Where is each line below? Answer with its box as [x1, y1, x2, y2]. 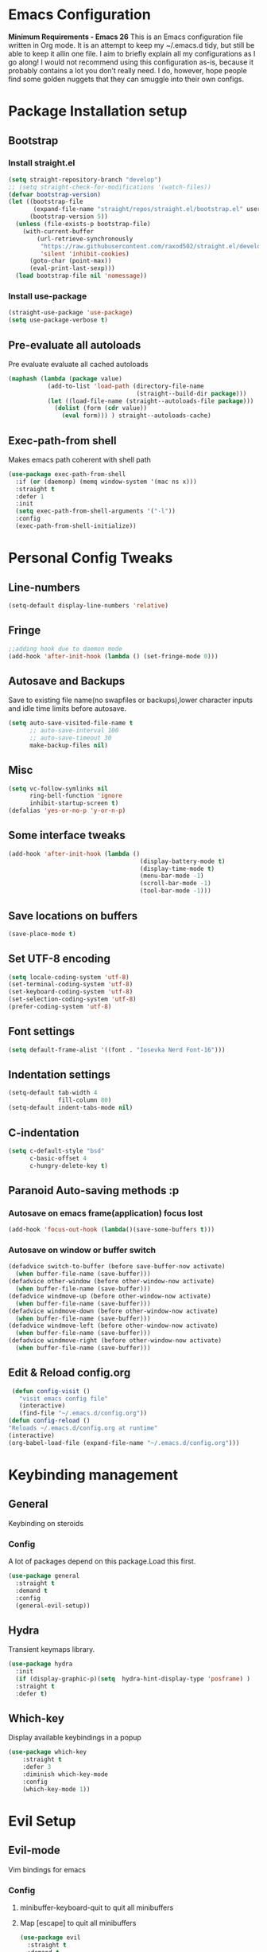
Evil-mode [8, 1844, 61, 1857]
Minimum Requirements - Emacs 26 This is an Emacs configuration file [8, 32, 244, 41]
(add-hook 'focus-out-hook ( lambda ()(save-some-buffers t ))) [8, 1226, 215, 1234]
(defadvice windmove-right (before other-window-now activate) [8, 1337, 222, 1345]
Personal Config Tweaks [8, 549, 173, 567]
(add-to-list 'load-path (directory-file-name [47, 382, 204, 390]
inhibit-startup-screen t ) [29, 799, 119, 807]
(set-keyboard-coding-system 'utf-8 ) [8, 988, 133, 996]
